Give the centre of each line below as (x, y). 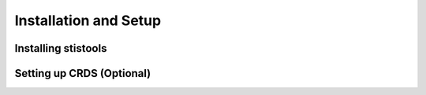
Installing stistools (61, 48)
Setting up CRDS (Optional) (83, 73)
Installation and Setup (88, 20)
